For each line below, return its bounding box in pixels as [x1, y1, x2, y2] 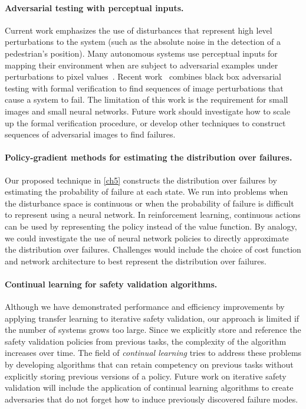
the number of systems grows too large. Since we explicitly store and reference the [5, 323, 301, 336]
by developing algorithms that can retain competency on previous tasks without [5, 358, 294, 371]
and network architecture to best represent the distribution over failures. [5, 254, 266, 267]
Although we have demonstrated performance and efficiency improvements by [5, 300, 285, 313]
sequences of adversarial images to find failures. [5, 128, 176, 140]
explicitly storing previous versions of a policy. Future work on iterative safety [5, 369, 287, 382]
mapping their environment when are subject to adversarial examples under [5, 58, 278, 71]
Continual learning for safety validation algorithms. [5, 277, 218, 290]
